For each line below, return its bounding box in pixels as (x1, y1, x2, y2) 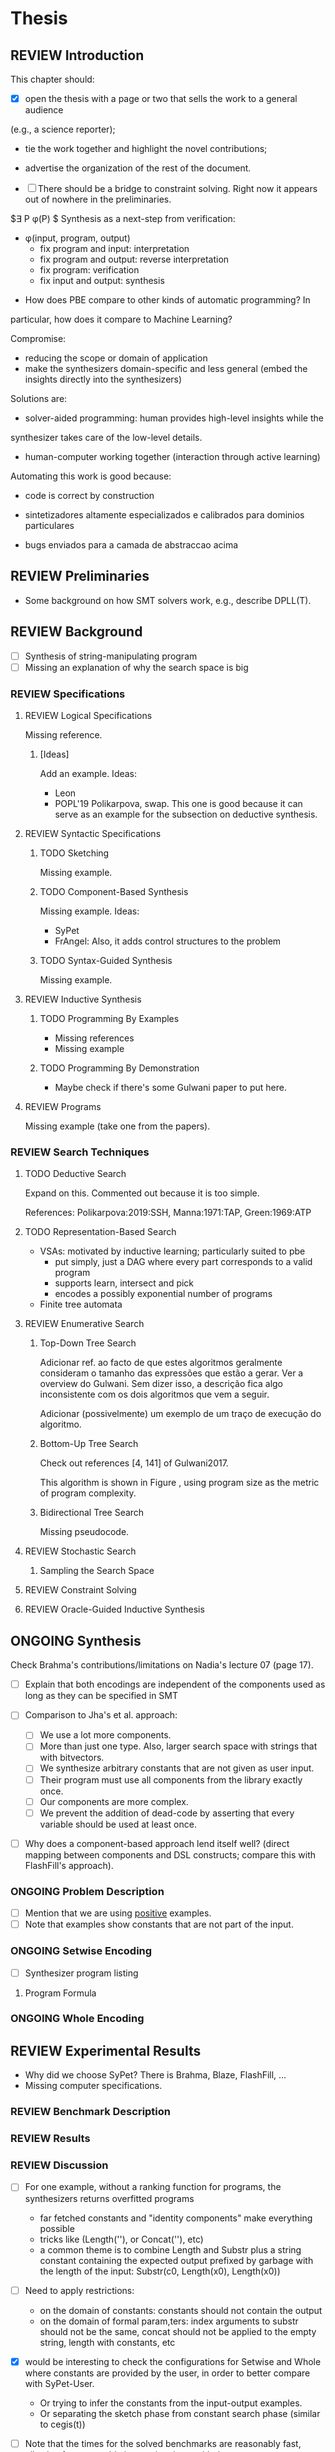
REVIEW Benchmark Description (10, 2105, 172, 2119)
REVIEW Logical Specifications (24, 710, 153, 722)
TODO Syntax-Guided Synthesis (39, 955, 173, 967)
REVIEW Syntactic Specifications (24, 828, 162, 840)
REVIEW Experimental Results (10, 2042, 202, 2059)
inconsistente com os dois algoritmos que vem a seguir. (39, 1388, 270, 1401)
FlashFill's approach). (24, 1859, 114, 1871)
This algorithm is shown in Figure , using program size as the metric (39, 1477, 320, 1489)
